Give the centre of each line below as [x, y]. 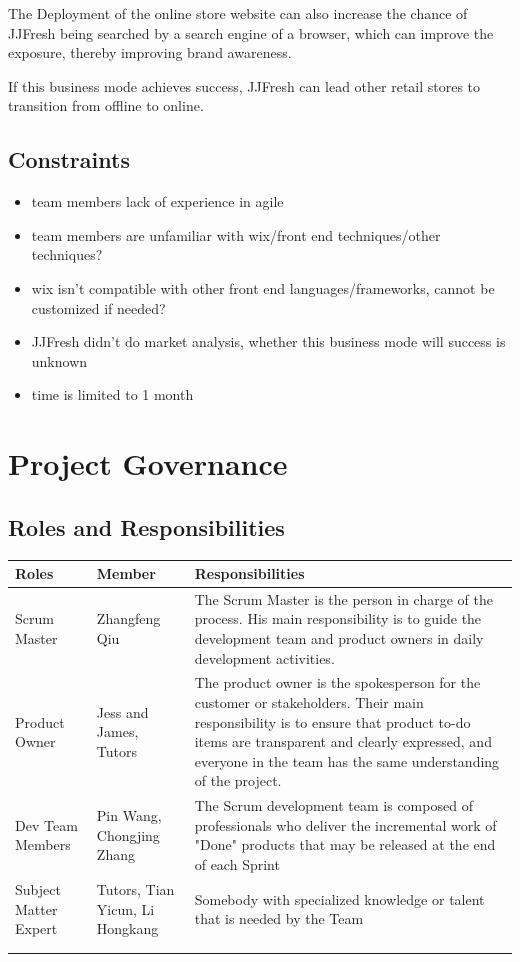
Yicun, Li [125, 908]
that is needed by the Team [279, 918]
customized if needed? [98, 307]
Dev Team [46, 824]
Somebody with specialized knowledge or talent [339, 898]
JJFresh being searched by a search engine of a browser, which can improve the [251, 32]
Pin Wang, [129, 815]
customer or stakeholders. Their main [309, 702]
